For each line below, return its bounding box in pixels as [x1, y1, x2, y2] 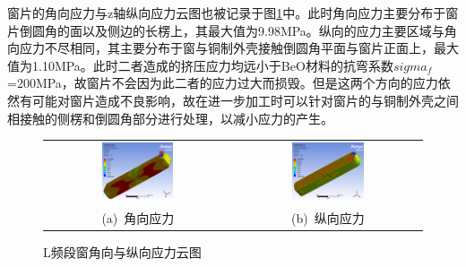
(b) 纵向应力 [291, 208, 365, 227]
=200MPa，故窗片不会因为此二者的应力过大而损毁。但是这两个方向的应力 [7, 73, 438, 92]
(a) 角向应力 [101, 208, 175, 227]
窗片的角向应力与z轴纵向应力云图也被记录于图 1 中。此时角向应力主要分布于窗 [7, 4, 459, 22]
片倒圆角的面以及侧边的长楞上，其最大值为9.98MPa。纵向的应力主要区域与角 [7, 21, 457, 39]
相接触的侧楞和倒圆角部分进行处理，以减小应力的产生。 [7, 108, 333, 127]
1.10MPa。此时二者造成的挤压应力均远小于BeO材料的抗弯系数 [31, 56, 393, 74]
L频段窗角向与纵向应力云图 [43, 242, 202, 261]
